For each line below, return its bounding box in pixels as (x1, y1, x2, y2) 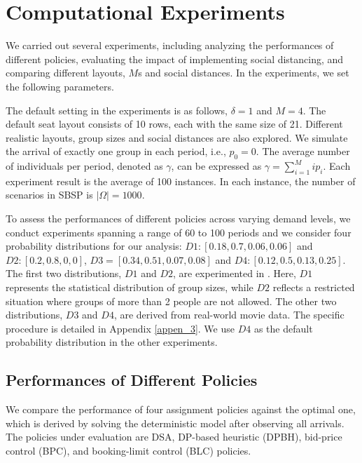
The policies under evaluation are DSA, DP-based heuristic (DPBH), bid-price (6, 429, 342, 444)
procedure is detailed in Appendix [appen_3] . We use (6, 321, 235, 335)
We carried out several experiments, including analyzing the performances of (6, 38, 334, 53)
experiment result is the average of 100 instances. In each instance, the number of (6, 173, 356, 188)
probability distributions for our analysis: (6, 239, 182, 253)
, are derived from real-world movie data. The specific (113, 307, 344, 322)
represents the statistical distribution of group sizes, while (6, 280, 253, 295)
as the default (253, 321, 313, 335)
